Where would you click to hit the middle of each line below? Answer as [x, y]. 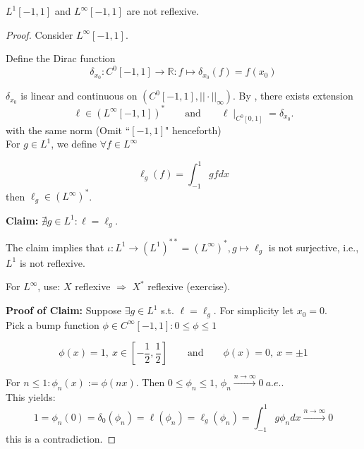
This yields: [31, 396]
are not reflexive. [163, 11]
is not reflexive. [52, 262]
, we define [74, 144]
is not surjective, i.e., [314, 247]
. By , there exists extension [293, 96]
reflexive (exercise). [189, 286]
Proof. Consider [40, 34]
